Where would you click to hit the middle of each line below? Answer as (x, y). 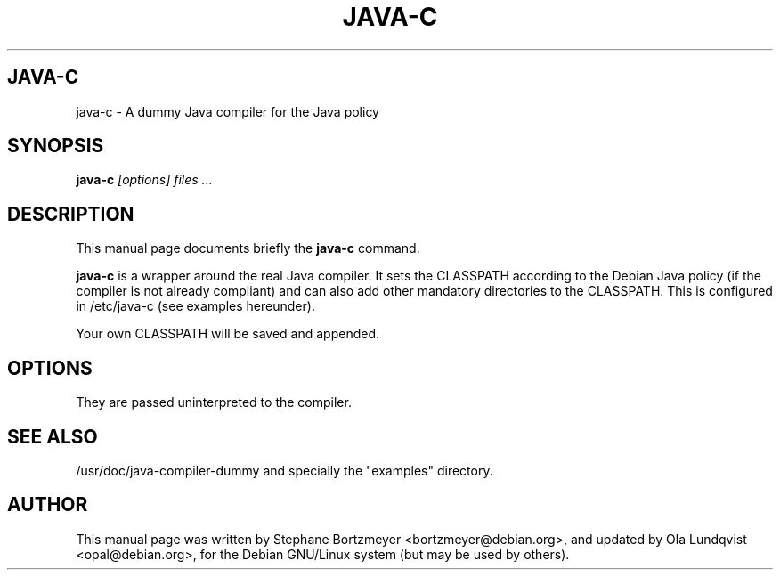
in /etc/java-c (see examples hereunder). (195, 306)
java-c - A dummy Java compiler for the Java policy (227, 111)
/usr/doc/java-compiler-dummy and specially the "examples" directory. (284, 470)
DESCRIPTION (71, 214)
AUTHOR (48, 505)
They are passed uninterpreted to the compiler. (214, 402)
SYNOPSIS (56, 146)
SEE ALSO (53, 436)
